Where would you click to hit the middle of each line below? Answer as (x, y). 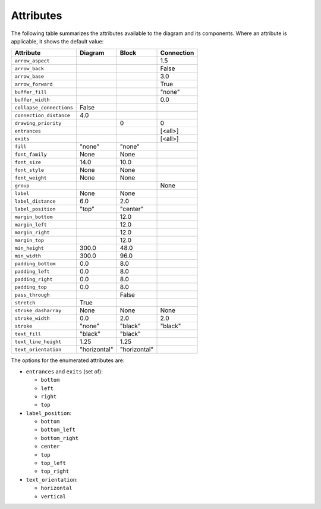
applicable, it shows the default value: (57, 41)
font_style (29, 170)
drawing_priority (38, 123)
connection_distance (43, 115)
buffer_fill (31, 92)
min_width (28, 256)
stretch (25, 302)
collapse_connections (44, 107)
